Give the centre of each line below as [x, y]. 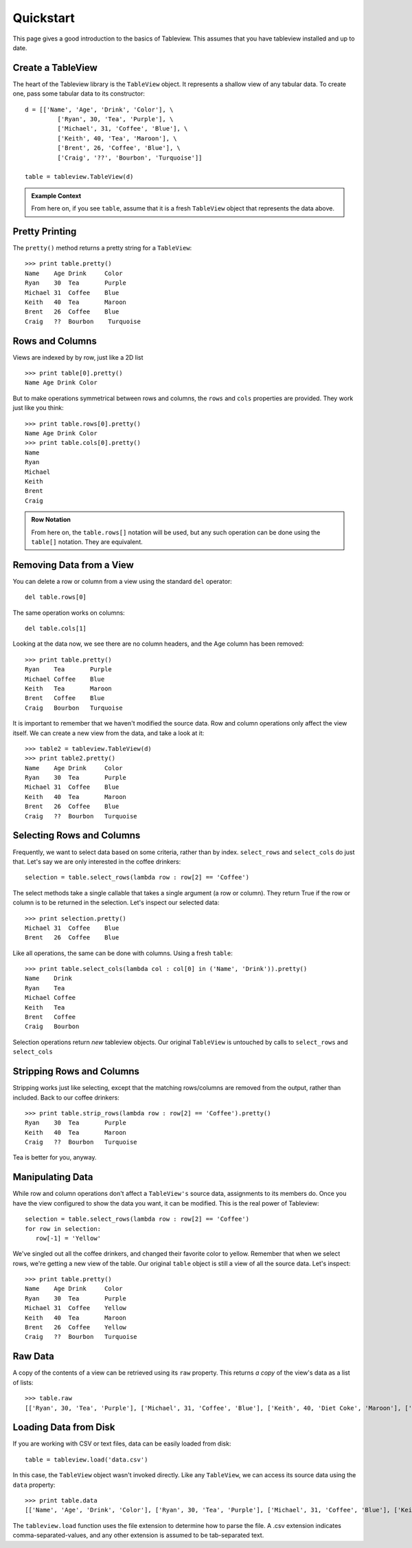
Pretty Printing [45, 231]
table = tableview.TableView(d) [79, 177]
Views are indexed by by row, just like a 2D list [78, 357]
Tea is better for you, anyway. [55, 1157]
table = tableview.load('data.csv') [87, 1459]
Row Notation [51, 520]
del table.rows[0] [56, 597]
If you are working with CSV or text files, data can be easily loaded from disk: [122, 1443]
